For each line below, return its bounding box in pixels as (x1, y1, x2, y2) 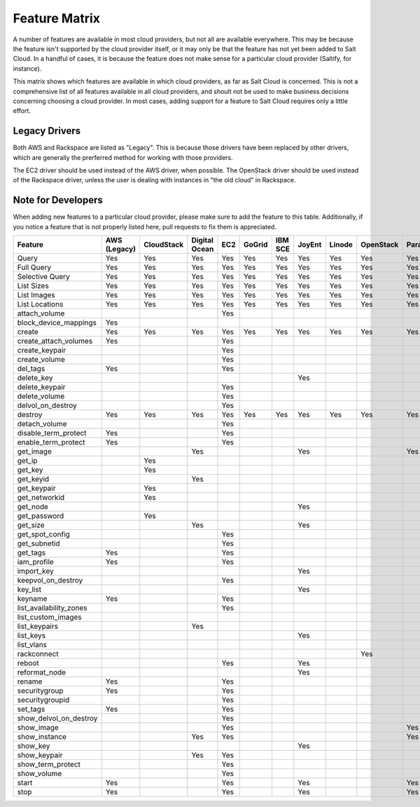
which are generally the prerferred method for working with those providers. (13, 153, 233, 161)
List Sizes (17, 281, 49, 291)
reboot (17, 658, 40, 668)
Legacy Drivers (13, 125, 80, 137)
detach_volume (17, 419, 67, 429)
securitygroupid (17, 695, 70, 705)
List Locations (17, 299, 64, 309)
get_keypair (17, 484, 56, 494)
